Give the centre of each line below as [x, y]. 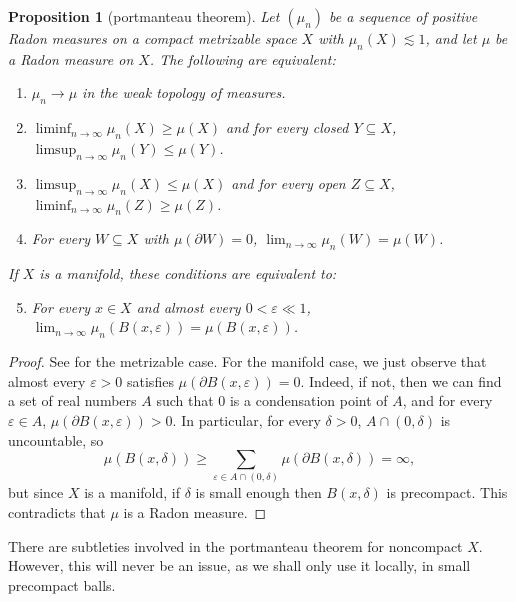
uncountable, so [56, 439]
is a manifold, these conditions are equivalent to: [188, 273]
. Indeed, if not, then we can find [401, 380]
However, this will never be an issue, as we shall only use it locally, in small [239, 565]
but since [36, 492]
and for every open [288, 182]
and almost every [188, 306]
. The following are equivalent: [242, 58]
